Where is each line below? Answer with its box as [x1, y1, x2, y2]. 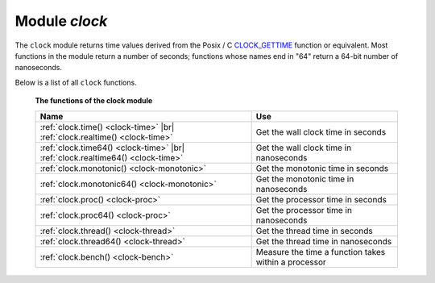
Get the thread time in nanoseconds [255, 235, 392, 247]
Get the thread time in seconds [255, 225, 374, 236]
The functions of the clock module [35, 96, 153, 106]
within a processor [255, 256, 326, 268]
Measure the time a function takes [255, 246, 386, 257]
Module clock [14, 12, 108, 30]
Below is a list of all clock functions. [14, 77, 137, 87]
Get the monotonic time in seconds [255, 162, 389, 173]
